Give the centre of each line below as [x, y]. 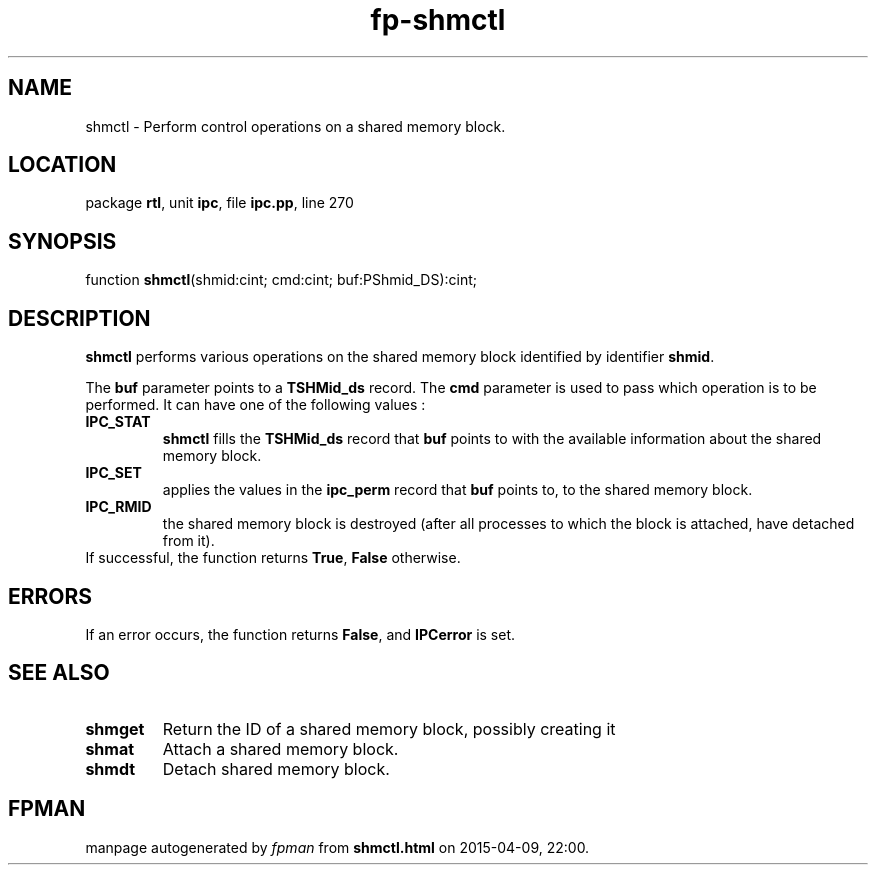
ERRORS [50, 596]
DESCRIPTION [79, 318]
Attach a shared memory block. [280, 748]
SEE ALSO [59, 673]
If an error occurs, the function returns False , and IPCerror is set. [300, 634]
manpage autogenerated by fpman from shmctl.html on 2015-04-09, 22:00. [337, 847]
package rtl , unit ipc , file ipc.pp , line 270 [219, 203]
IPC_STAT [118, 422]
